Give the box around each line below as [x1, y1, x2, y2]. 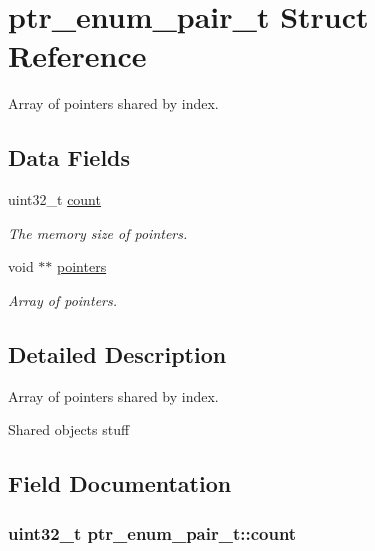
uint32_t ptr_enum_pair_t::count [8, 520, 297, 545]
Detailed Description [8, 338, 227, 369]
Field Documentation [8, 468, 232, 499]
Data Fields [8, 142, 131, 173]
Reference [8, 35, 147, 76]
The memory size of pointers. [8, 222, 188, 243]
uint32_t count [8, 189, 101, 210]
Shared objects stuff [8, 419, 130, 440]
